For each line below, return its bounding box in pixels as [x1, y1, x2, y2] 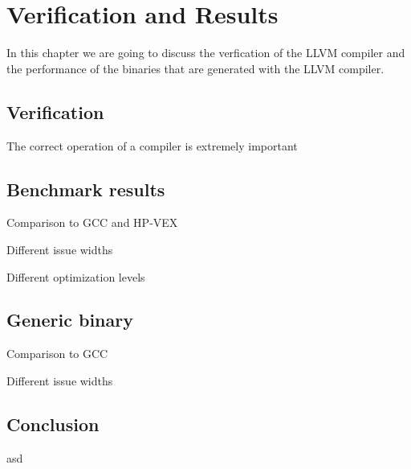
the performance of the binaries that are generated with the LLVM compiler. [6, 60, 385, 76]
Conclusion [6, 411, 100, 436]
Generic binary [6, 307, 133, 332]
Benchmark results [6, 176, 165, 201]
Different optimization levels [6, 268, 145, 285]
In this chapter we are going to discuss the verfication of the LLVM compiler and [6, 44, 405, 61]
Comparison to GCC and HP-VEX [6, 214, 178, 231]
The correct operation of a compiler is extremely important [6, 137, 298, 154]
